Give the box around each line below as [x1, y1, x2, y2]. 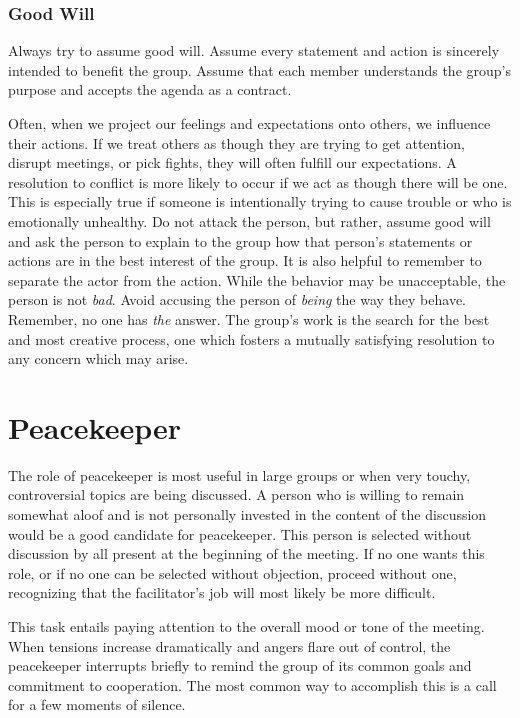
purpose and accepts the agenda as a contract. [8, 79, 292, 100]
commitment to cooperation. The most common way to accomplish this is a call [8, 674, 497, 695]
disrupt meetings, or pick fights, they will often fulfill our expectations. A [8, 152, 457, 173]
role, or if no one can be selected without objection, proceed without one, [8, 562, 457, 583]
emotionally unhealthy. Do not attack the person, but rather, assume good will [8, 210, 491, 231]
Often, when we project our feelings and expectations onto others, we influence [8, 113, 491, 133]
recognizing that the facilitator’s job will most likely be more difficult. [8, 582, 436, 603]
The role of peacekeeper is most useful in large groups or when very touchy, [8, 464, 471, 485]
